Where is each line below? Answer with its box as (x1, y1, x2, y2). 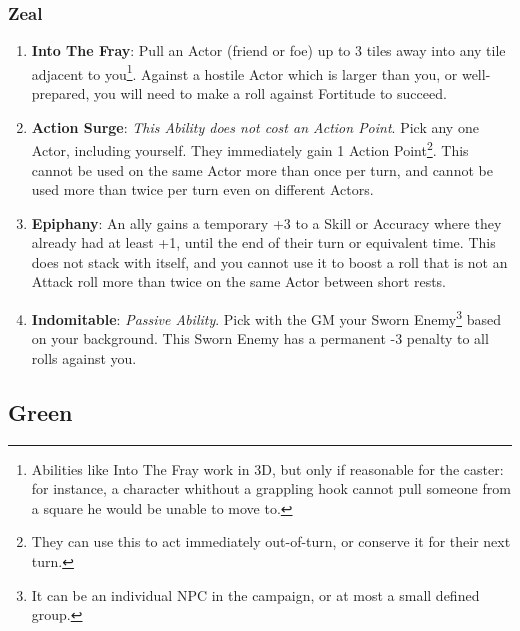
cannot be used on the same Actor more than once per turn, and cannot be (31, 159, 493, 180)
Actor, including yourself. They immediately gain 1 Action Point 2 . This (31, 137, 469, 160)
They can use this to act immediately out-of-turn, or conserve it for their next (31, 531, 511, 552)
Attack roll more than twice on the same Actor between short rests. (31, 271, 446, 292)
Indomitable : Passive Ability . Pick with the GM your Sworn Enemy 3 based (31, 306, 501, 329)
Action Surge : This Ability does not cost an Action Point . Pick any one (31, 116, 479, 137)
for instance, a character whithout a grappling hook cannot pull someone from (31, 478, 511, 499)
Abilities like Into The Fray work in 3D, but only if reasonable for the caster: (31, 458, 504, 479)
